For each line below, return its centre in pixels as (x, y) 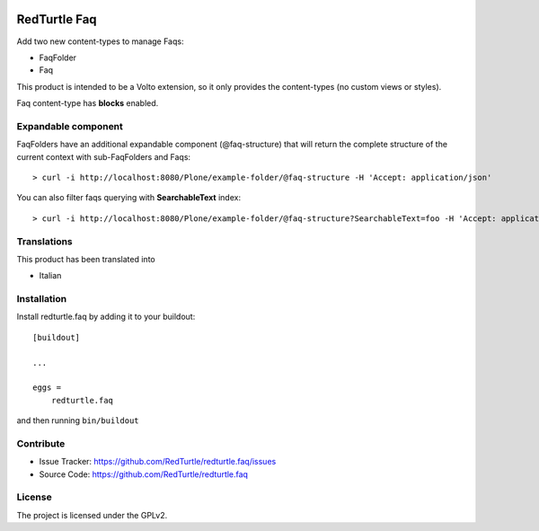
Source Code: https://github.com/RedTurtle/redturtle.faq (144, 474)
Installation (42, 299)
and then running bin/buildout (78, 420)
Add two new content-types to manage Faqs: (100, 41)
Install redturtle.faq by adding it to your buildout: (106, 317)
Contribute (41, 443)
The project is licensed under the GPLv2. (92, 515)
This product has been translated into (86, 259)
